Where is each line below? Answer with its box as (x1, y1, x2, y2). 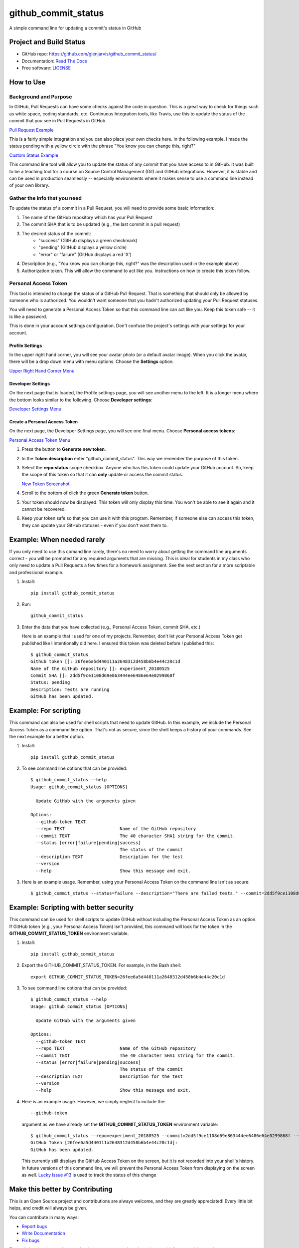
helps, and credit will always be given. (9, 1205, 87, 1211)
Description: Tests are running (30, 686, 110, 692)
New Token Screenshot (21, 481, 70, 487)
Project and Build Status (9, 38, 86, 46)
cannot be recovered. (21, 506, 66, 512)
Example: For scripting (9, 706, 81, 715)
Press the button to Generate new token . (21, 446, 106, 452)
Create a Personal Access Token (9, 419, 78, 424)
